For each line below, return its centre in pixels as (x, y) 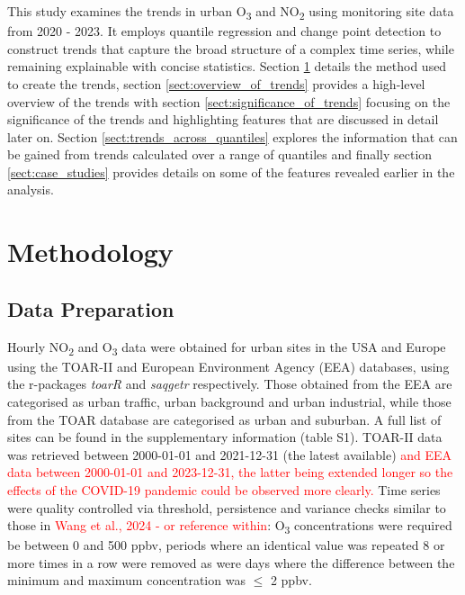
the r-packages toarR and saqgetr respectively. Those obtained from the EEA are (230, 384)
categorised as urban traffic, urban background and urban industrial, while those (229, 401)
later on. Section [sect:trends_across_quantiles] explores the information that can (232, 136)
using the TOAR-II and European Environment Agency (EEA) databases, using (228, 366)
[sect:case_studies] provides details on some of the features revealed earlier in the (231, 171)
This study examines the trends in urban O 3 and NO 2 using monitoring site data (231, 12)
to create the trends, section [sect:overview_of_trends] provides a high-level (216, 83)
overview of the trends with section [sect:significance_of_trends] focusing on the (229, 101)
